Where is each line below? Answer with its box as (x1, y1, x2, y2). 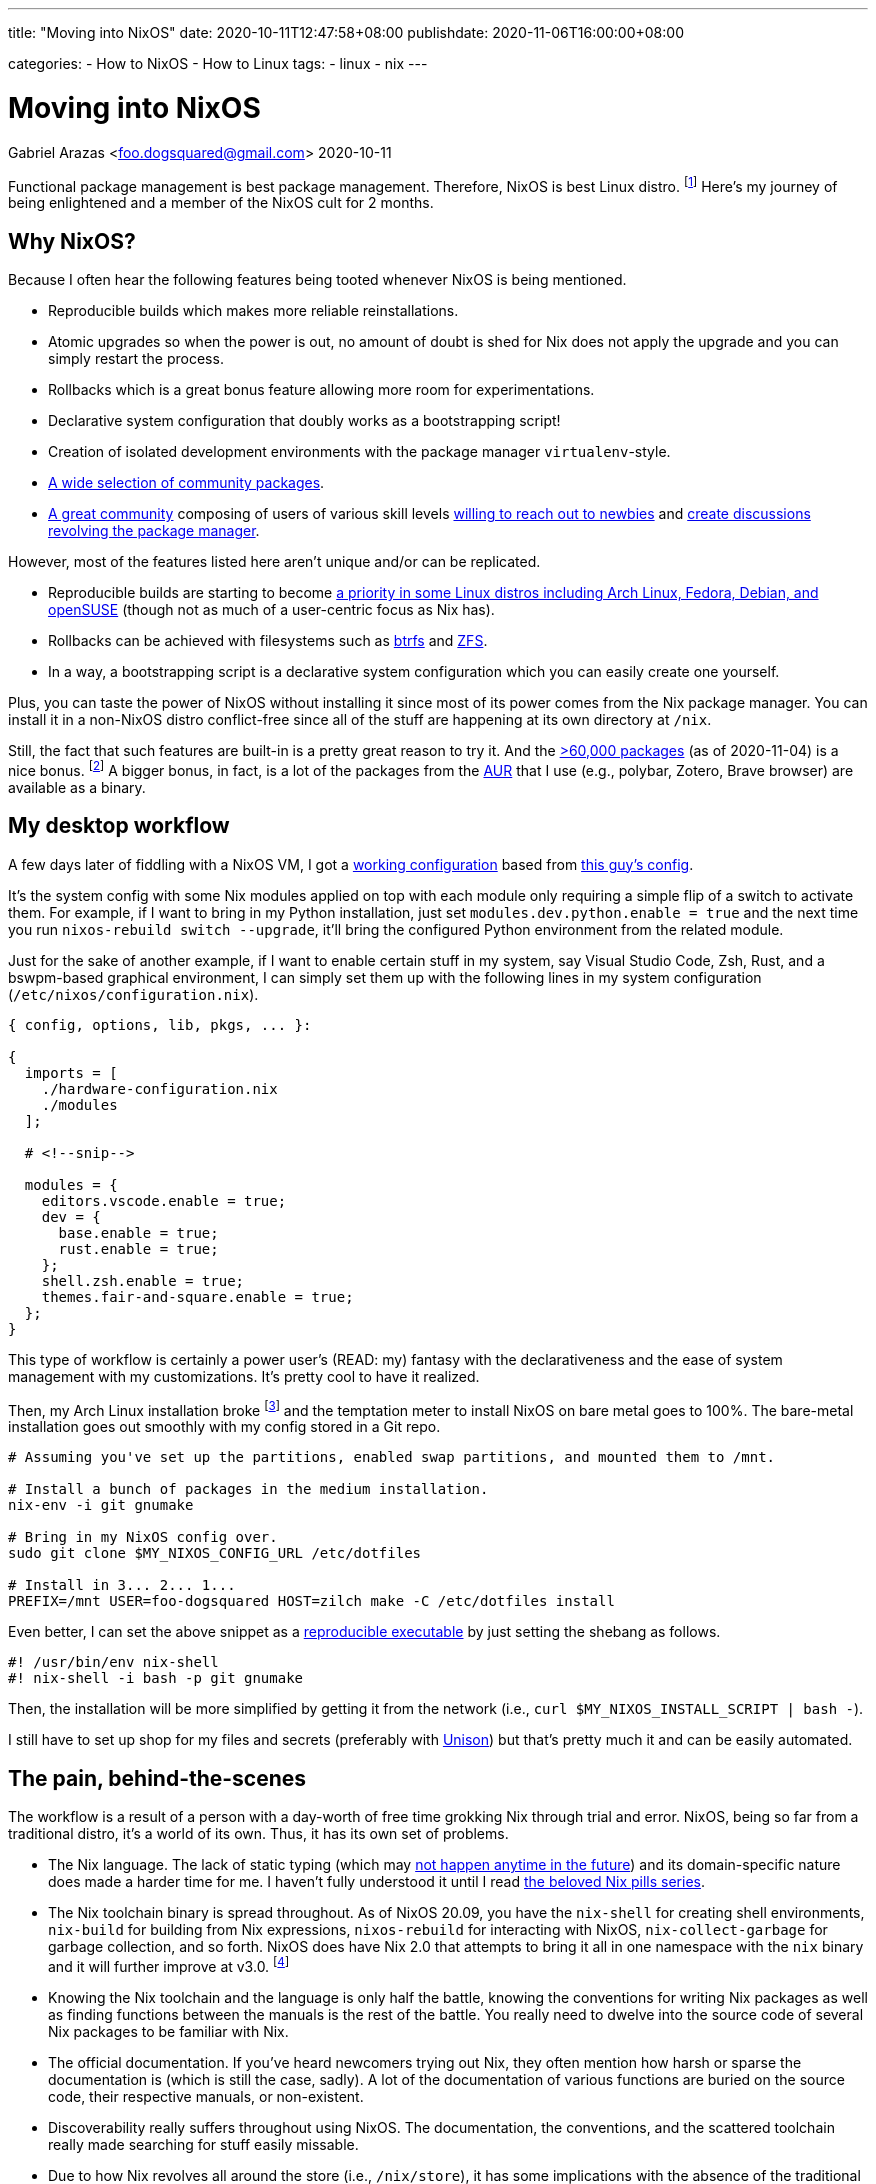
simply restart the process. (48, 350, 224, 367)
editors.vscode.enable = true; (41, 1192, 287, 1209)
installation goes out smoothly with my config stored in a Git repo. (8, 1418, 441, 1436)
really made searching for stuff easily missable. (48, 2135, 359, 2153)
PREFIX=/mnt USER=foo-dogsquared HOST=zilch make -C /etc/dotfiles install (8, 1593, 615, 1610)
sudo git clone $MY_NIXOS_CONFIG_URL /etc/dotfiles (8, 1545, 422, 1562)
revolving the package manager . (48, 522, 260, 539)
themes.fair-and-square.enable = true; (41, 1288, 354, 1305)
